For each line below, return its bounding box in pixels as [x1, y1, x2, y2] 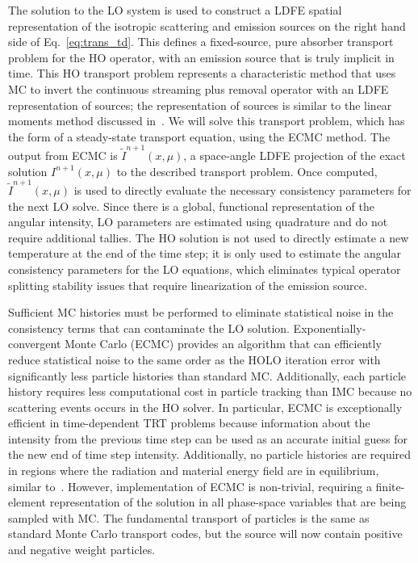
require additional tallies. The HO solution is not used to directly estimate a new [8, 229, 409, 246]
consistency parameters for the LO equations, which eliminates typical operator [8, 260, 401, 277]
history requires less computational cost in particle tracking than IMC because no [8, 383, 412, 400]
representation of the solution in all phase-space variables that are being [49, 494, 407, 510]
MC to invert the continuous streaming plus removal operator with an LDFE [8, 80, 389, 97]
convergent [8, 335, 61, 352]
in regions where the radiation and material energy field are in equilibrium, [8, 462, 379, 479]
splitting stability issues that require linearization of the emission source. [8, 276, 367, 293]
